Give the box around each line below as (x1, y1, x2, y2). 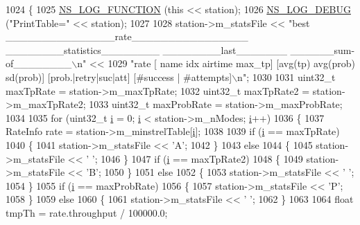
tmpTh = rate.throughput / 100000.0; (6, 205, 168, 219)
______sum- (290, 42, 355, 57)
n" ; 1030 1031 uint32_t (237, 69, 336, 84)
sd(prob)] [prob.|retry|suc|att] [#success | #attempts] (6, 69, 232, 84)
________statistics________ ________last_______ (6, 42, 287, 57)
